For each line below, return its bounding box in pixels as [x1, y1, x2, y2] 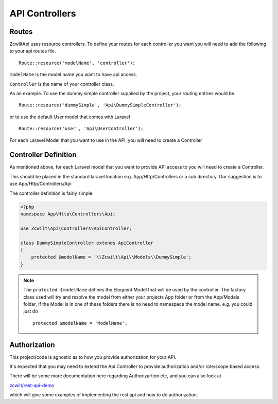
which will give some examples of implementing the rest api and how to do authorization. [9, 392, 198, 398]
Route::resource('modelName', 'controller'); [19, 60, 136, 66]
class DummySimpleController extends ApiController [20, 240, 154, 246]
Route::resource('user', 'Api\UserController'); [19, 126, 144, 132]
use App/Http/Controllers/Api [9, 180, 72, 187]
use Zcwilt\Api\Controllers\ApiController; [20, 225, 132, 231]
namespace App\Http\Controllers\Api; [20, 211, 116, 217]
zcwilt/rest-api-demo [9, 382, 55, 388]
